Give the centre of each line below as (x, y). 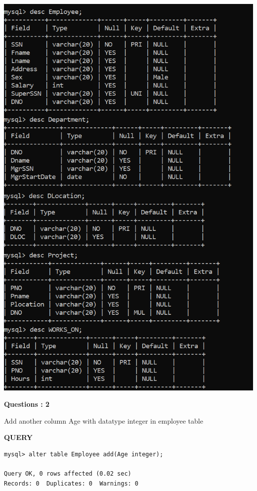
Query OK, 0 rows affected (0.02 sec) (68, 474)
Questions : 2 (27, 404)
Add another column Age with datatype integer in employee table (104, 420)
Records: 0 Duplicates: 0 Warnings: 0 (71, 483)
